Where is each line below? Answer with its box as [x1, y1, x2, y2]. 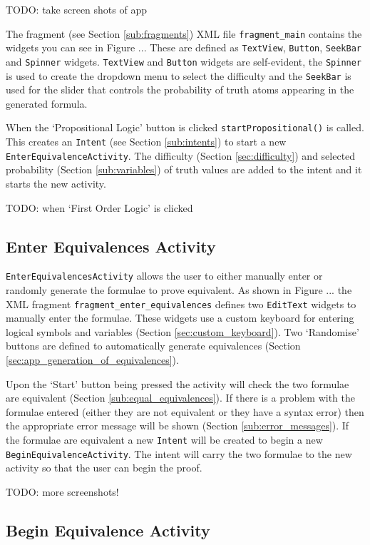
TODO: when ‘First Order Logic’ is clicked [6, 200, 193, 215]
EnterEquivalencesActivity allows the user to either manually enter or [6, 268, 323, 283]
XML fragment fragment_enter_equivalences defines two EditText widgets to [6, 296, 356, 311]
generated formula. [6, 96, 88, 111]
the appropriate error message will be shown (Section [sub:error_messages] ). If [6, 418, 349, 433]
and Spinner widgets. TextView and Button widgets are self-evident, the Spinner [6, 54, 362, 68]
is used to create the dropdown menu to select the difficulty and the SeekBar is [6, 68, 351, 83]
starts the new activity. [6, 175, 106, 190]
